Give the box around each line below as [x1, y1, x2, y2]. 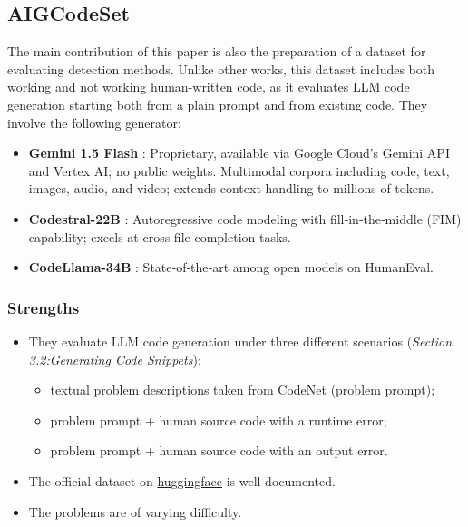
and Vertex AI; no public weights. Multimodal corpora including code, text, [28, 161, 450, 180]
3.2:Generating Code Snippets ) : [28, 349, 201, 368]
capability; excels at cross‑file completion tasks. [28, 227, 291, 246]
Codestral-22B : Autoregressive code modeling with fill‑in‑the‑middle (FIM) [28, 209, 462, 228]
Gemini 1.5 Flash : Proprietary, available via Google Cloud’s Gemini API [28, 143, 450, 162]
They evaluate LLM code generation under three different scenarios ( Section [28, 331, 453, 350]
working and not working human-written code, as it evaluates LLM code [7, 77, 410, 96]
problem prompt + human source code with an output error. [50, 441, 388, 460]
